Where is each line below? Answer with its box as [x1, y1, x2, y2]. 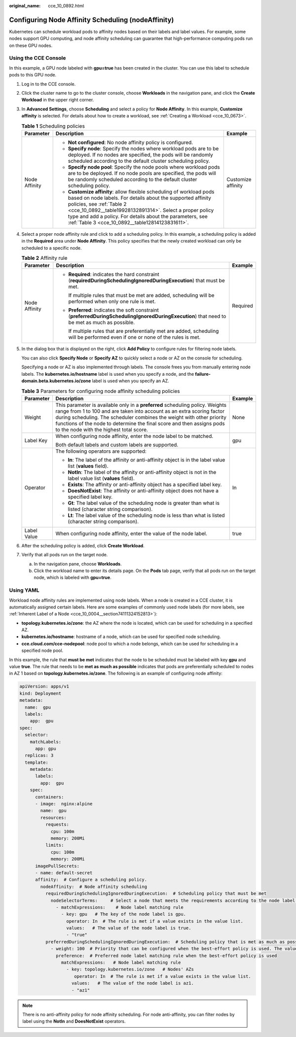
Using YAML [9, 587, 39, 594]
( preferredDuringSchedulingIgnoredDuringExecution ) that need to [68, 313, 226, 320]
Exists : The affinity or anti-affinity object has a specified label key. [68, 481, 222, 488]
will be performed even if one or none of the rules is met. [68, 334, 201, 341]
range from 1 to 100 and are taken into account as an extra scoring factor [55, 407, 224, 414]
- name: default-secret [35, 870, 93, 875]
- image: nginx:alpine [35, 801, 93, 807]
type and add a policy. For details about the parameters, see [68, 213, 208, 219]
